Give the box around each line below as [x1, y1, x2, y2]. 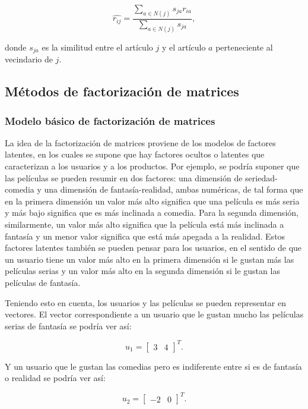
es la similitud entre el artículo [42, 40, 153, 53]
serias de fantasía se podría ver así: [5, 319, 132, 332]
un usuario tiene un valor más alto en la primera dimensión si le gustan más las [5, 253, 294, 265]
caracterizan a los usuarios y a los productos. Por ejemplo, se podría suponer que [5, 159, 300, 172]
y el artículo [161, 40, 206, 53]
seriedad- [245, 171, 278, 184]
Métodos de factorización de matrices [5, 82, 239, 100]
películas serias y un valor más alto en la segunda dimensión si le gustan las [5, 265, 280, 277]
